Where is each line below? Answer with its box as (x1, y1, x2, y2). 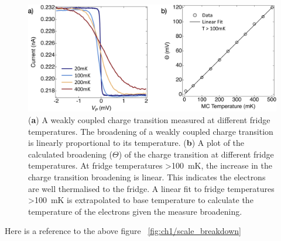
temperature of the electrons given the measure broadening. (28, 205, 242, 217)
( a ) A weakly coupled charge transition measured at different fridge (28, 114, 270, 126)
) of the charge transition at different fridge (118, 148, 274, 160)
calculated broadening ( (28, 148, 112, 160)
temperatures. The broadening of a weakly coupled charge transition (28, 125, 273, 137)
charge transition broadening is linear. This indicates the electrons (28, 170, 266, 183)
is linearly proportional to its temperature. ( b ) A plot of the (28, 137, 245, 149)
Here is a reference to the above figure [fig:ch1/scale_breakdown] (5, 225, 241, 237)
